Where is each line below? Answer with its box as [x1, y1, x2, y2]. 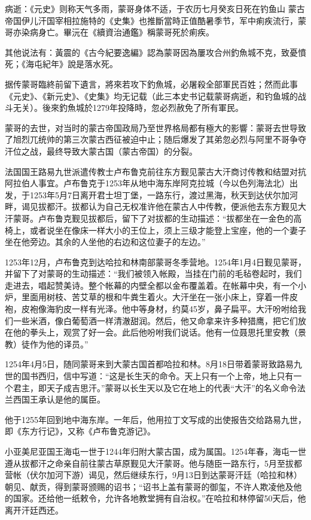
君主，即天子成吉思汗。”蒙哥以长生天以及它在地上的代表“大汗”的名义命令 [13, 381, 297, 394]
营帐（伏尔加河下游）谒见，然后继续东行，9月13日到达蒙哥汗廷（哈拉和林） [5, 468, 302, 481]
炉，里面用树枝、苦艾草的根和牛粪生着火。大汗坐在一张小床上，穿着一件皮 [5, 291, 298, 303]
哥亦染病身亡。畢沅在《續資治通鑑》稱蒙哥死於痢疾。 [5, 26, 214, 38]
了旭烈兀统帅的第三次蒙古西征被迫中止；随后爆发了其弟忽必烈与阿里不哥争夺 [5, 133, 306, 146]
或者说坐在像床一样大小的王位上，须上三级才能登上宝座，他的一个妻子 [29, 223, 306, 236]
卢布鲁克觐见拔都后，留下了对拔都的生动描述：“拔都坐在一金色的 [38, 211, 294, 224]
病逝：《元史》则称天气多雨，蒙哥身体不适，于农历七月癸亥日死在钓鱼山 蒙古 [5, 2, 305, 14]
